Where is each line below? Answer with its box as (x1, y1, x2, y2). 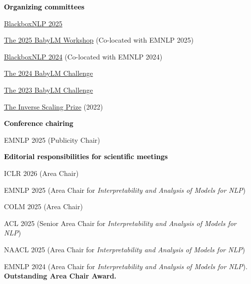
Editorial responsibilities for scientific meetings (4, 151, 168, 162)
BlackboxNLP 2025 (4, 18, 63, 28)
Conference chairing (4, 118, 73, 128)
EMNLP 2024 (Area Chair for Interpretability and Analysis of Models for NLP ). (4, 261, 248, 271)
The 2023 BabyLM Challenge (4, 84, 93, 95)
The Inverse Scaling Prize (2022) (4, 101, 103, 112)
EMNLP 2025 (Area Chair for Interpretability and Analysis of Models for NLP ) (4, 184, 246, 195)
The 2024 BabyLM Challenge (4, 68, 93, 78)
